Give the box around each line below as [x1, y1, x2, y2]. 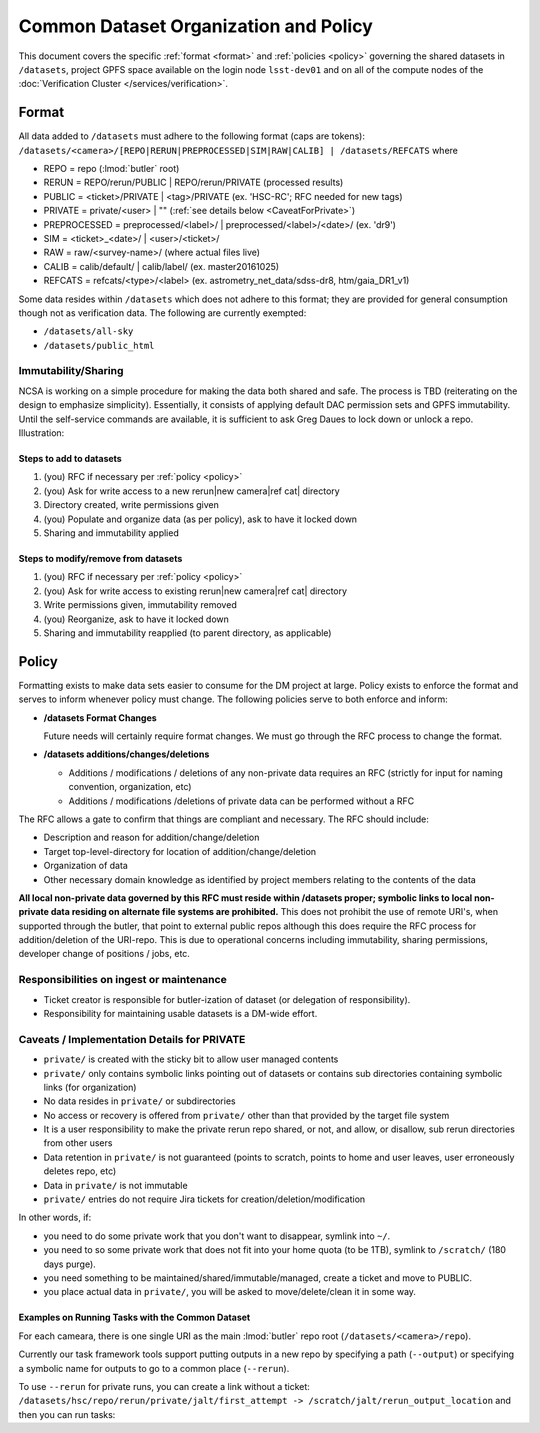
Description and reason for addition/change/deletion [43, 831, 260, 844]
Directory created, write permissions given [43, 499, 220, 511]
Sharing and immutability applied [43, 526, 179, 539]
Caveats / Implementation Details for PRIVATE [18, 1032, 246, 1046]
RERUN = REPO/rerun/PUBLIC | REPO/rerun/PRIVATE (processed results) [43, 176, 344, 189]
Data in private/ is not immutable [43, 1179, 189, 1191]
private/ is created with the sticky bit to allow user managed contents [43, 1053, 339, 1065]
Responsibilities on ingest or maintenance [18, 973, 227, 987]
